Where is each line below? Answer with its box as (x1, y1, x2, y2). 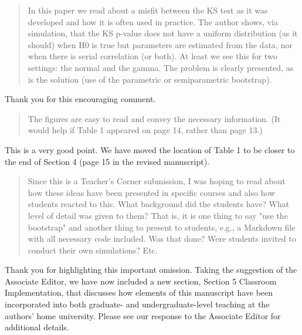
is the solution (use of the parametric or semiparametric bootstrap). (28, 73, 272, 85)
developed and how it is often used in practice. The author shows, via (28, 15, 279, 28)
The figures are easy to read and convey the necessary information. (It (28, 112, 281, 124)
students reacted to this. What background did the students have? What (28, 198, 290, 210)
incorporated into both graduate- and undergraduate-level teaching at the (5, 298, 270, 310)
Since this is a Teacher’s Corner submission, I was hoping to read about (28, 175, 286, 187)
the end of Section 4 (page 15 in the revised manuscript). (5, 155, 210, 167)
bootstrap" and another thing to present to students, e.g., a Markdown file (28, 221, 296, 233)
